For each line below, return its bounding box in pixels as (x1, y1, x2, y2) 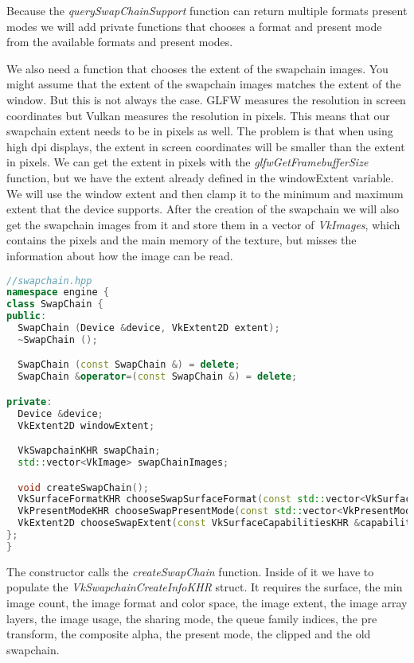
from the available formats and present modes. (6, 33, 233, 50)
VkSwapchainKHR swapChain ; (18, 445, 161, 457)
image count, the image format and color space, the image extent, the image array (6, 594, 408, 610)
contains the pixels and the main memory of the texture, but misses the (6, 232, 357, 248)
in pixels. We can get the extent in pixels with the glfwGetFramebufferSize (6, 154, 369, 170)
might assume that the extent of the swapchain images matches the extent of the (6, 76, 401, 92)
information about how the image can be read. (6, 247, 233, 263)
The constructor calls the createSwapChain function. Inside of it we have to (6, 563, 374, 579)
